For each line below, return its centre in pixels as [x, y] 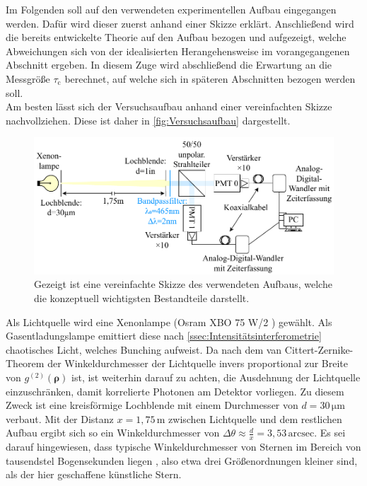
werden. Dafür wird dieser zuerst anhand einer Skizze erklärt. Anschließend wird [180, 23]
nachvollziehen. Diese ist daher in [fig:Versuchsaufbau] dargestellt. [148, 120]
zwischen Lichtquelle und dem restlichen [255, 418]
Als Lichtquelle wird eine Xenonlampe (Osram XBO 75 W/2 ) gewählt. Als [169, 322]
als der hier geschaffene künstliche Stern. [94, 474]
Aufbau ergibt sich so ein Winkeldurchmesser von [113, 433]
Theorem [25, 363]
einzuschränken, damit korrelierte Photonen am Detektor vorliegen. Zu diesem [175, 391]
